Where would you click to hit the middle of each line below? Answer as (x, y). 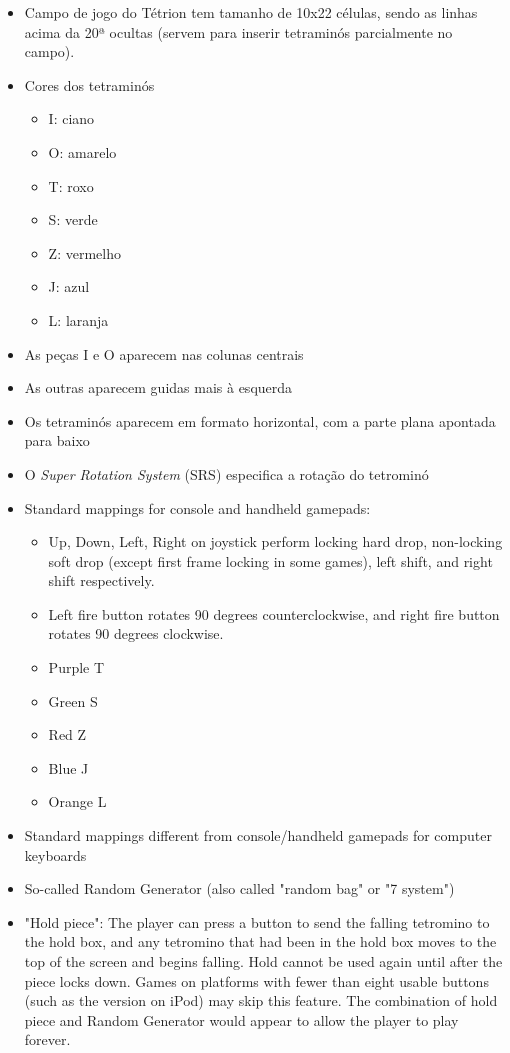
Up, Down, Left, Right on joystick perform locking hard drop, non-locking (275, 541)
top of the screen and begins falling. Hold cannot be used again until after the (263, 961)
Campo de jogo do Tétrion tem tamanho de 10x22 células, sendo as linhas (251, 12)
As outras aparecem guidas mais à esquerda (158, 387)
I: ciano (71, 118)
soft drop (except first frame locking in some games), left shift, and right (270, 560)
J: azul (69, 286)
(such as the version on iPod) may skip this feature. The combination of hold (261, 1000)
